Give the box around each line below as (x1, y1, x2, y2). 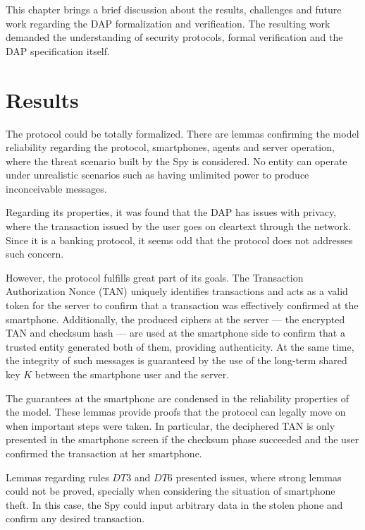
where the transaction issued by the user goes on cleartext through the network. (6, 219, 352, 234)
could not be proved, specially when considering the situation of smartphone (6, 483, 335, 498)
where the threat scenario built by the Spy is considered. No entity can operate (6, 153, 347, 168)
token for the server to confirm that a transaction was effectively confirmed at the (6, 298, 359, 313)
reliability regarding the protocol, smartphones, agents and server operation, (6, 140, 335, 155)
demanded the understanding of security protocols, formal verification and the (6, 30, 343, 44)
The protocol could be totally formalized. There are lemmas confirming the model (6, 126, 359, 140)
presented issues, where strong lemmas (175, 469, 342, 484)
